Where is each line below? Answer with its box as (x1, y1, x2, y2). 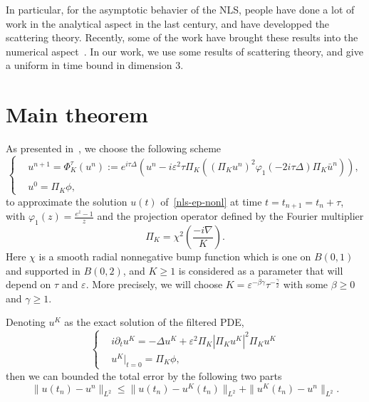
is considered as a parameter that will (178, 263, 343, 277)
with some (283, 277, 328, 292)
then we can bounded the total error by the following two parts (6, 368, 282, 383)
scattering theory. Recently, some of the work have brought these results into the (6, 30, 358, 45)
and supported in (6, 263, 80, 277)
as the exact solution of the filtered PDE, (64, 314, 244, 329)
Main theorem (6, 100, 148, 129)
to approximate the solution (6, 194, 128, 208)
